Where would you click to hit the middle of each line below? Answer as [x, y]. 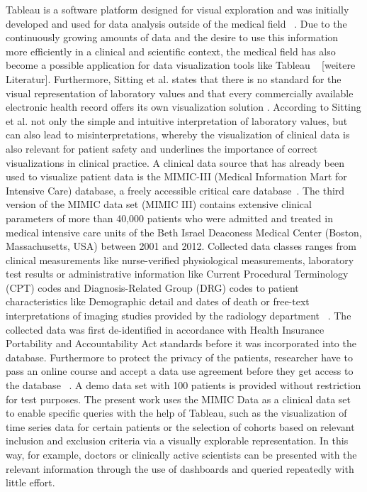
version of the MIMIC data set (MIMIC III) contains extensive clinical [159, 204]
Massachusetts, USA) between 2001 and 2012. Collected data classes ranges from [181, 246]
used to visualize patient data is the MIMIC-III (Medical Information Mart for [176, 176]
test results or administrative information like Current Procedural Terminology [177, 274]
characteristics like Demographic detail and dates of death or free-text [158, 301]
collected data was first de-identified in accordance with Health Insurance [165, 329]
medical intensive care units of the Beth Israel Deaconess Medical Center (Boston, [184, 232]
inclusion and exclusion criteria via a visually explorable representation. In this [177, 441]
